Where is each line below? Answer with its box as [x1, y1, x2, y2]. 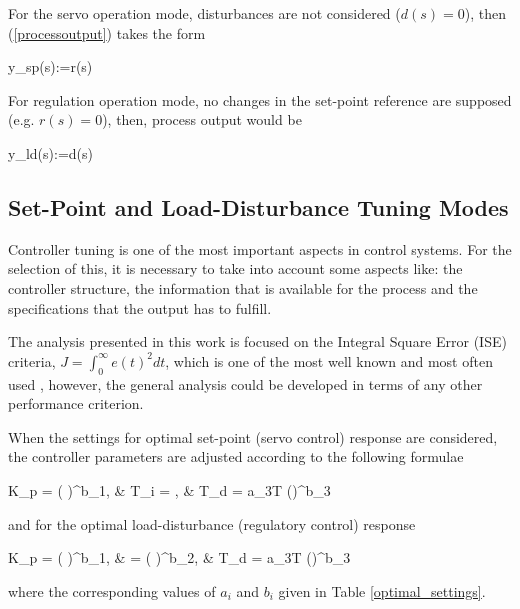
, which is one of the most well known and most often [165, 350, 493, 371]
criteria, [8, 350, 56, 371]
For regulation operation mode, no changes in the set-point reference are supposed [8, 89, 512, 110]
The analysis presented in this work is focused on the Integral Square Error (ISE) [8, 331, 507, 352]
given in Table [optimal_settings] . [278, 580, 486, 601]
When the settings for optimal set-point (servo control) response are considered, [8, 426, 498, 447]
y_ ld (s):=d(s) [8, 142, 93, 163]
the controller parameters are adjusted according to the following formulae [8, 446, 464, 467]
